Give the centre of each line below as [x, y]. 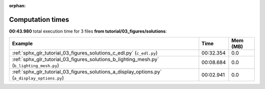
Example [22, 44]
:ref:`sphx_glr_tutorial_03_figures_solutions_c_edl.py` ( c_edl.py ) [85, 53]
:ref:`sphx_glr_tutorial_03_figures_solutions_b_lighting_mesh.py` [86, 59]
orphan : [17, 6]
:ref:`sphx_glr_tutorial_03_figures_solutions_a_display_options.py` [87, 72]
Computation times [39, 19]
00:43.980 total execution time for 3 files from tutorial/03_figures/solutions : [88, 31]
